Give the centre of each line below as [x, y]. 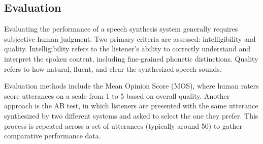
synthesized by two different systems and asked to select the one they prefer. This [131, 115]
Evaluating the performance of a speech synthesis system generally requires [121, 29]
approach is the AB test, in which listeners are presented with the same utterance [131, 106]
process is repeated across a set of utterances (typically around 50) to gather [123, 125]
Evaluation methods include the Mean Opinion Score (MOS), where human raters [131, 86]
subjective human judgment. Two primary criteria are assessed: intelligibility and [130, 38]
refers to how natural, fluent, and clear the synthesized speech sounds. [113, 68]
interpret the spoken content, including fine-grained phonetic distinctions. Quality [131, 58]
